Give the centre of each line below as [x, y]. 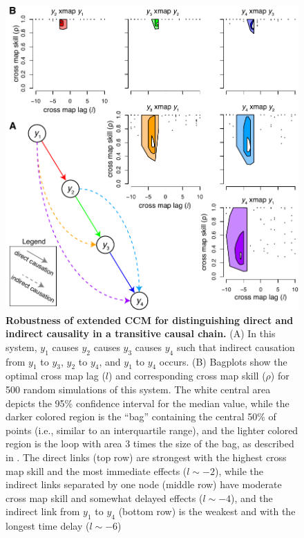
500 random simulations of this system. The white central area [138, 389]
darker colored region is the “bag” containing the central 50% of [141, 416]
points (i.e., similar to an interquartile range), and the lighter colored [152, 430]
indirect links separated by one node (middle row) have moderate [144, 484]
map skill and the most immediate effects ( [96, 470]
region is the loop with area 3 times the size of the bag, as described [150, 443]
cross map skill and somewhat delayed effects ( [104, 497]
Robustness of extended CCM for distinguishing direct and [150, 320]
